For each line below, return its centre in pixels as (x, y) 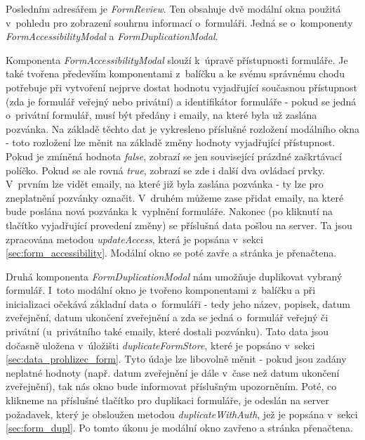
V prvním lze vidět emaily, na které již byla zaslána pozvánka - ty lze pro (165, 184)
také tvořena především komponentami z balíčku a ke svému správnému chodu (175, 73)
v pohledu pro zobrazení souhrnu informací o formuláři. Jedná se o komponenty (179, 22)
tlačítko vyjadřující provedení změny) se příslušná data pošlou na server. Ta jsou (179, 225)
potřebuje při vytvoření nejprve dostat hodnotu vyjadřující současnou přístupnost (181, 87)
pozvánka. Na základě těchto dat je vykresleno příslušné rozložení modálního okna (182, 128)
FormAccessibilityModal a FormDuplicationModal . (112, 36)
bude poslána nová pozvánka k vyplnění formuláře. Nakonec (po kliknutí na (170, 211)
